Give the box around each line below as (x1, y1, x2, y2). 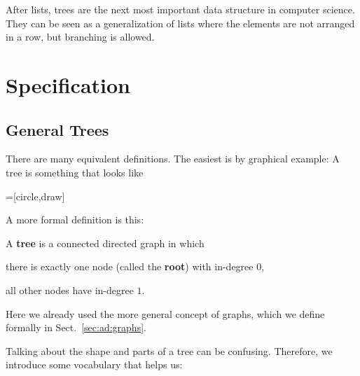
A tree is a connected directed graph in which (6, 235, 205, 250)
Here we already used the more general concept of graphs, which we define (6, 306, 325, 321)
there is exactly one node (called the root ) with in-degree (6, 259, 254, 274)
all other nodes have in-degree (6, 282, 134, 297)
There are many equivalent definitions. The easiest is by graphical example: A (6, 151, 340, 166)
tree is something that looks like (6, 165, 144, 179)
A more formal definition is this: (6, 212, 144, 227)
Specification (6, 70, 130, 99)
